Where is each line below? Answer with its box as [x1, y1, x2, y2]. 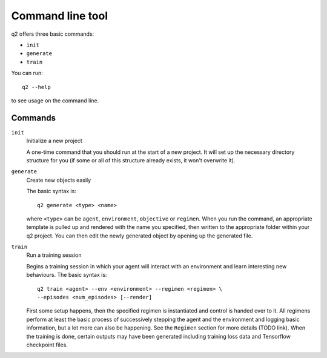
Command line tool [11, 9, 108, 22]
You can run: [11, 70, 44, 77]
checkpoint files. [26, 341, 68, 348]
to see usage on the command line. [11, 97, 99, 104]
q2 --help [22, 84, 51, 90]
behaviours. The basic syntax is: [26, 271, 107, 279]
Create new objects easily [26, 176, 91, 184]
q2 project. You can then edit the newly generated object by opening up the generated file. [26, 232, 253, 239]
